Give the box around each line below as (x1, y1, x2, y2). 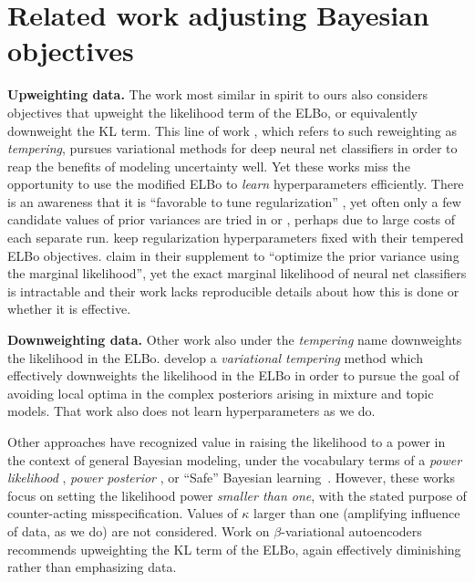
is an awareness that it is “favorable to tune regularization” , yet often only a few (7, 192, 461, 211)
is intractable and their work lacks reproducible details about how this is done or (7, 281, 460, 300)
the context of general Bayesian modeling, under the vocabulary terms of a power (7, 450, 462, 469)
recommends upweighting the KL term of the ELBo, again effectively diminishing (7, 539, 461, 558)
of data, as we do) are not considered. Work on (7, 521, 270, 540)
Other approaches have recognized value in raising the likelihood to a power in (7, 432, 446, 451)
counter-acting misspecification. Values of (7, 504, 238, 523)
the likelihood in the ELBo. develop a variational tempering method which (7, 348, 423, 367)
